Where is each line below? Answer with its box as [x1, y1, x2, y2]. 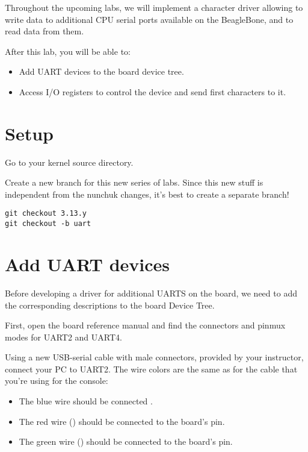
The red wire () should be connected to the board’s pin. [19, 415, 225, 427]
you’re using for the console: [5, 374, 108, 387]
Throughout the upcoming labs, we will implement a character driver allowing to [5, 1, 303, 13]
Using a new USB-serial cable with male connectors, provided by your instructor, [5, 351, 304, 363]
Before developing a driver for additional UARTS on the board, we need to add [5, 286, 297, 299]
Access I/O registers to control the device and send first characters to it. [19, 85, 286, 98]
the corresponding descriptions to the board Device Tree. [5, 298, 215, 311]
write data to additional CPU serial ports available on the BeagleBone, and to [5, 13, 294, 25]
